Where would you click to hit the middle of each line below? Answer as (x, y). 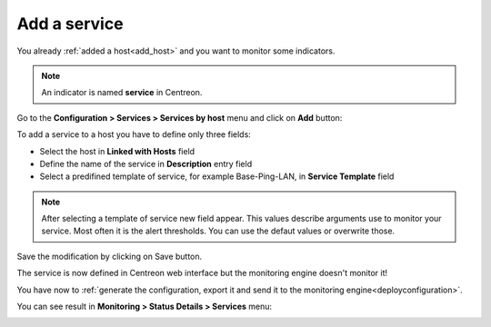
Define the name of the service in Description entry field (146, 163)
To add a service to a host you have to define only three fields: (134, 134)
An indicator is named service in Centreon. (122, 93)
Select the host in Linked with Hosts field (117, 151)
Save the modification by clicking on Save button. (110, 256)
